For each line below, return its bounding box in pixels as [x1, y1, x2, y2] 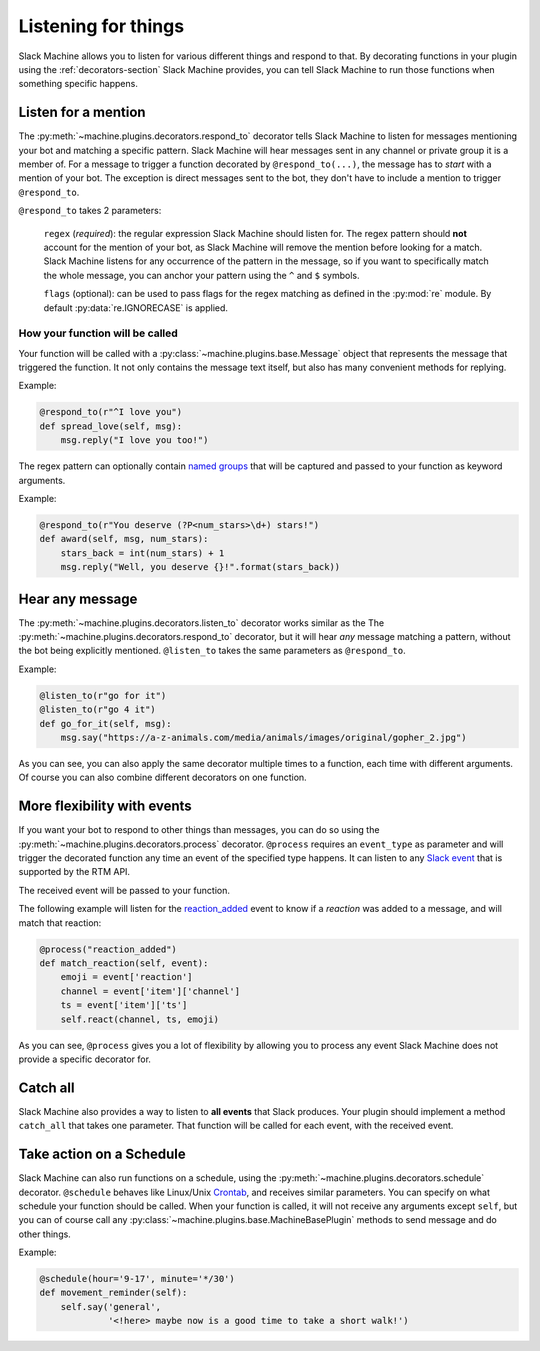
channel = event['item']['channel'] [60, 985, 240, 997]
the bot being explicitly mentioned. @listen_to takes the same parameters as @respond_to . [18, 645, 406, 657]
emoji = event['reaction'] [60, 971, 194, 983]
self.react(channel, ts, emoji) [60, 1013, 220, 1025]
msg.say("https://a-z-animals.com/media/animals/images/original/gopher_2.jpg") [60, 731, 467, 743]
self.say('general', [60, 1301, 162, 1312]
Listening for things [18, 15, 185, 37]
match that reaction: [18, 916, 102, 929]
